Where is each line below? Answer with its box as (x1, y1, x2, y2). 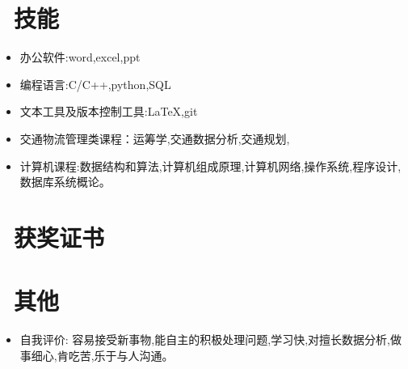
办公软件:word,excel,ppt (19, 49, 141, 66)
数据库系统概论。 (19, 173, 111, 190)
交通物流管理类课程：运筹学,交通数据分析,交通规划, (19, 129, 290, 146)
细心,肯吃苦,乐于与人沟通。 (31, 346, 174, 363)
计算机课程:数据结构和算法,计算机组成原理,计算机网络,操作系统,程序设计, (19, 157, 402, 174)
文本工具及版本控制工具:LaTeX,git (19, 103, 198, 120)
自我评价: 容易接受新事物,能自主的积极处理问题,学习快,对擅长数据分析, (19, 331, 390, 348)
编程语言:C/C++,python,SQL (19, 75, 171, 92)
